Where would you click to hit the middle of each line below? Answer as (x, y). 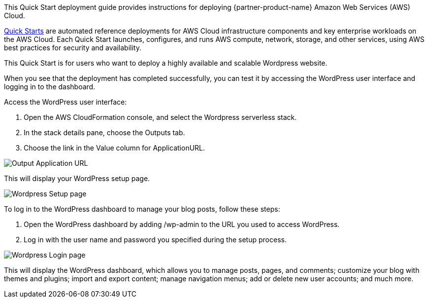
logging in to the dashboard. (50, 87)
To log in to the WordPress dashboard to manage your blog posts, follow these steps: (142, 209)
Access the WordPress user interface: (66, 102)
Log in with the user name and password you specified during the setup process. (155, 240)
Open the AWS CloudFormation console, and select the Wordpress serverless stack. (160, 117)
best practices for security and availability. (73, 48)
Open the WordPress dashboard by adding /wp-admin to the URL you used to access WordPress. (182, 224)
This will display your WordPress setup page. (77, 178)
